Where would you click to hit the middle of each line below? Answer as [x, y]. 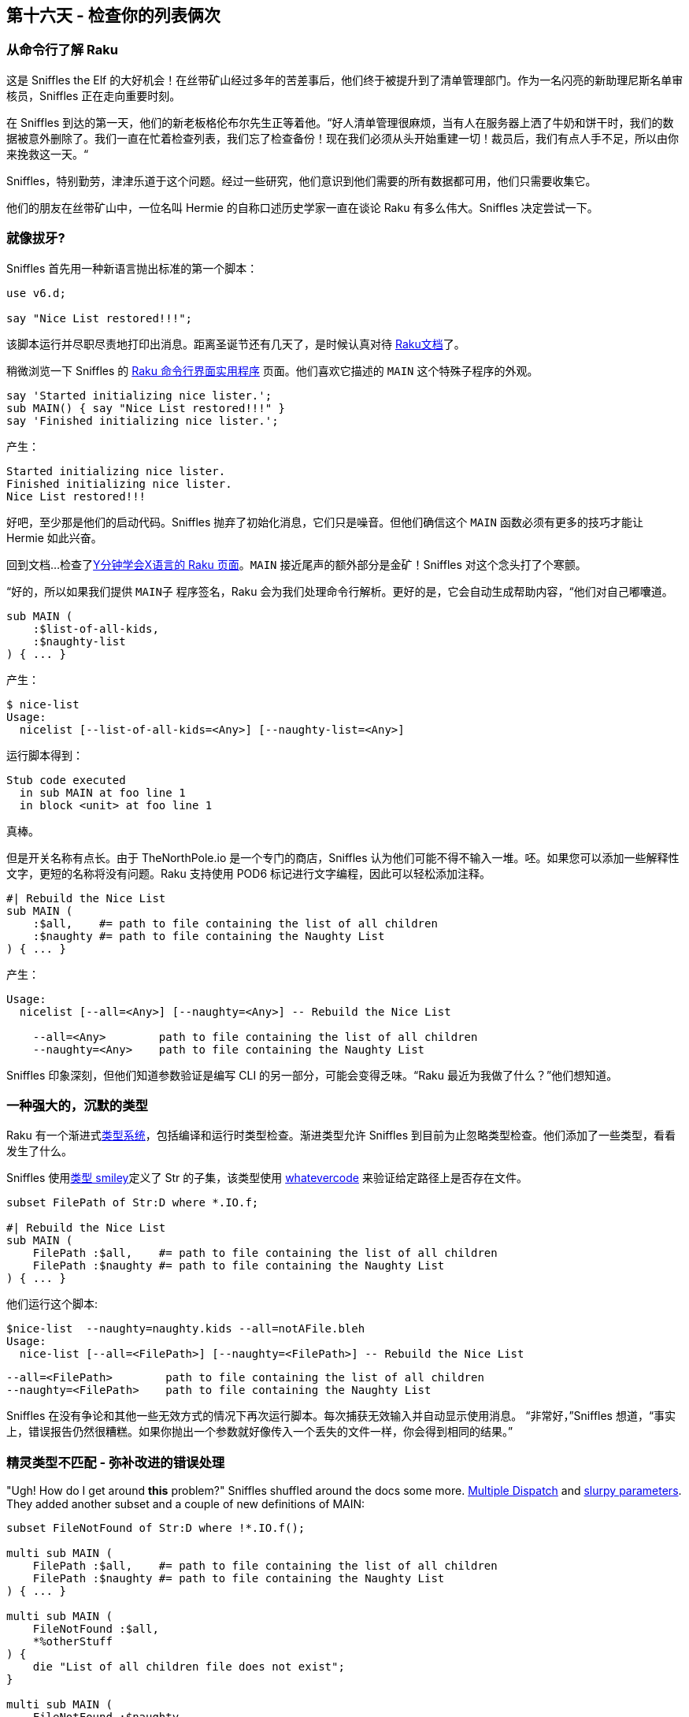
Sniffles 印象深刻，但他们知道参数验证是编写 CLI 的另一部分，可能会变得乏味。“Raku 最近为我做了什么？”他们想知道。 [312, 1075]
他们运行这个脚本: [52, 1304]
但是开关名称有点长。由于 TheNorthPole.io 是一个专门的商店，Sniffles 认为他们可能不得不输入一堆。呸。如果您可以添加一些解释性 [343, 857]
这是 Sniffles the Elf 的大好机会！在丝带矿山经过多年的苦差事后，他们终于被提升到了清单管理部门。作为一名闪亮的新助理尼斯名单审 [345, 80]
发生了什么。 [39, 1151]
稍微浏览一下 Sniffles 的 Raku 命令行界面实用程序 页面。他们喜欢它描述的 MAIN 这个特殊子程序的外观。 [272, 370]
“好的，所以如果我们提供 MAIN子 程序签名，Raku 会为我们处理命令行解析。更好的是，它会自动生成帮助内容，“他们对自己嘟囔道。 [340, 591]
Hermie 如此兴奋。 [54, 537]
